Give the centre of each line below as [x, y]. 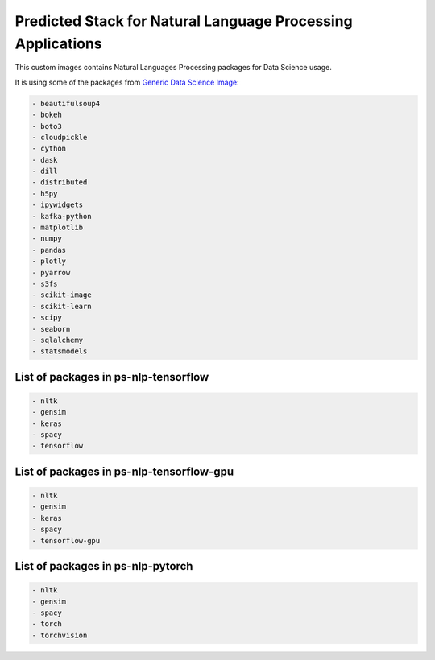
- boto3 [47, 126]
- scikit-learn [62, 306]
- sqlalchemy [58, 340]
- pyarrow [51, 272]
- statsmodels [60, 351]
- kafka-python [62, 216]
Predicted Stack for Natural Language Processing [184, 21]
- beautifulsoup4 [66, 103]
